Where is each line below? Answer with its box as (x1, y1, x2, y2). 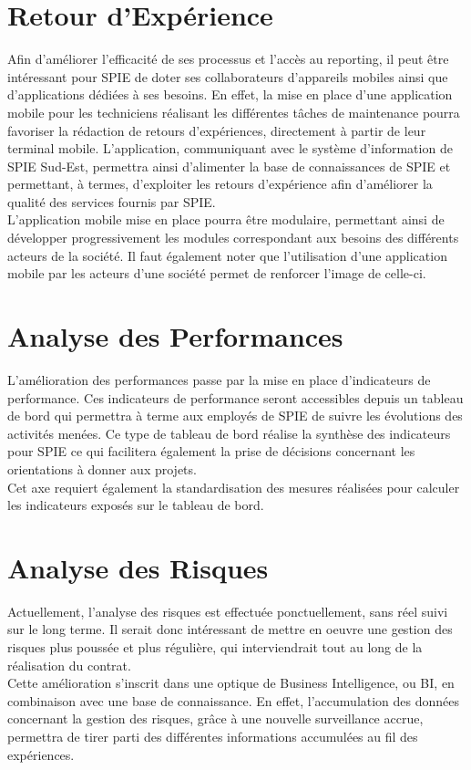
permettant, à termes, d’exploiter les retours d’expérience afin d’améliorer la (7, 174, 433, 193)
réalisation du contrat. (7, 655, 131, 674)
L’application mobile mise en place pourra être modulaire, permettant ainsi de (7, 210, 445, 229)
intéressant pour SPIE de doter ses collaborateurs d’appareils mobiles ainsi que (7, 67, 448, 86)
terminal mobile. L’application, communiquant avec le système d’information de (7, 139, 453, 158)
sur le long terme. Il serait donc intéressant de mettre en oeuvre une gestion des (7, 619, 453, 639)
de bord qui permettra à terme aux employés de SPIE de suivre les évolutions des (7, 406, 463, 425)
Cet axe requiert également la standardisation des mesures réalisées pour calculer (7, 477, 460, 496)
